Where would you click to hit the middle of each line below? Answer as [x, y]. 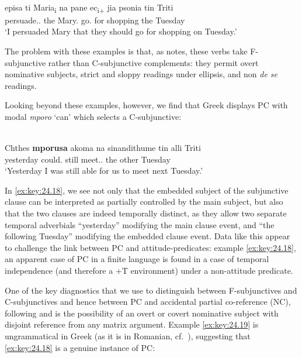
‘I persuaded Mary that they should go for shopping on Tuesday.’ [121, 31]
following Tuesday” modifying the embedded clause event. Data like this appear [147, 236]
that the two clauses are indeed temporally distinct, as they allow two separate [146, 213]
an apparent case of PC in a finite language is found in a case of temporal [137, 259]
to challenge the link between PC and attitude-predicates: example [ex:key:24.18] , [150, 247]
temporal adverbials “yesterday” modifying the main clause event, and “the [140, 224]
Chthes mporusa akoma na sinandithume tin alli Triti [103, 148]
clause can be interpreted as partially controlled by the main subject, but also [144, 202]
